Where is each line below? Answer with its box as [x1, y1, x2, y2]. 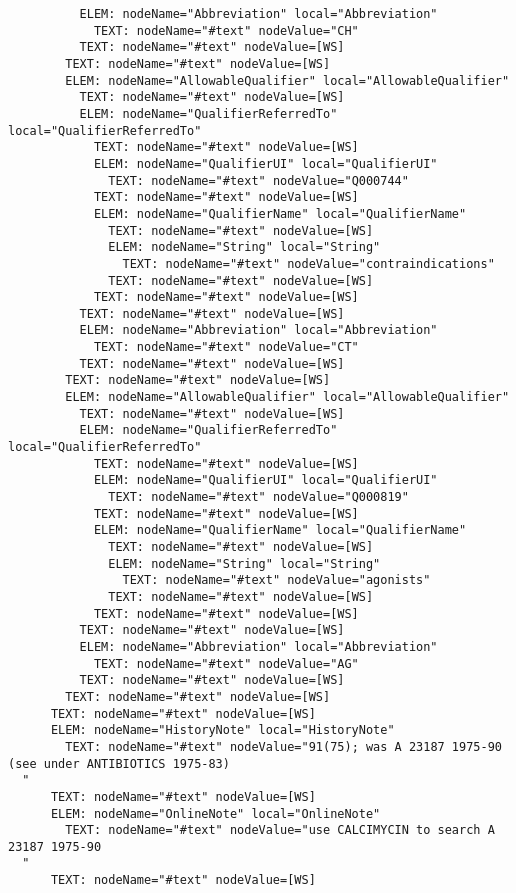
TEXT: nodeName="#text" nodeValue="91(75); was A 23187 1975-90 [65, 739, 502, 754]
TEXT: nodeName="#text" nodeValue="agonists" [122, 573, 431, 588]
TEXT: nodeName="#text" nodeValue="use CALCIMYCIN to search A [65, 823, 495, 838]
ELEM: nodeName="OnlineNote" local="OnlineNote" [50, 806, 381, 821]
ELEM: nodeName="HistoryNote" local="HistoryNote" [50, 723, 395, 738]
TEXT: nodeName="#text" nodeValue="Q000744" [108, 173, 409, 188]
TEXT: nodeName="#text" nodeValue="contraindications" [122, 256, 495, 271]
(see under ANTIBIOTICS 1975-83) [8, 756, 230, 771]
